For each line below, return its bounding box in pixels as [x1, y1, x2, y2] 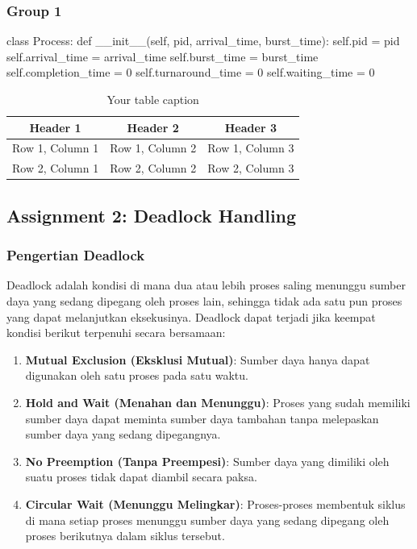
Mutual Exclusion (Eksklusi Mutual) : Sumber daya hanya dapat [25, 351, 370, 368]
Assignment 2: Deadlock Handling [6, 202, 297, 227]
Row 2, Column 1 [12, 160, 99, 177]
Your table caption [106, 91, 199, 107]
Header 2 [127, 119, 179, 135]
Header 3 [224, 119, 277, 135]
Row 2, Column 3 [207, 160, 294, 177]
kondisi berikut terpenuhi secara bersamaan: [6, 324, 226, 341]
